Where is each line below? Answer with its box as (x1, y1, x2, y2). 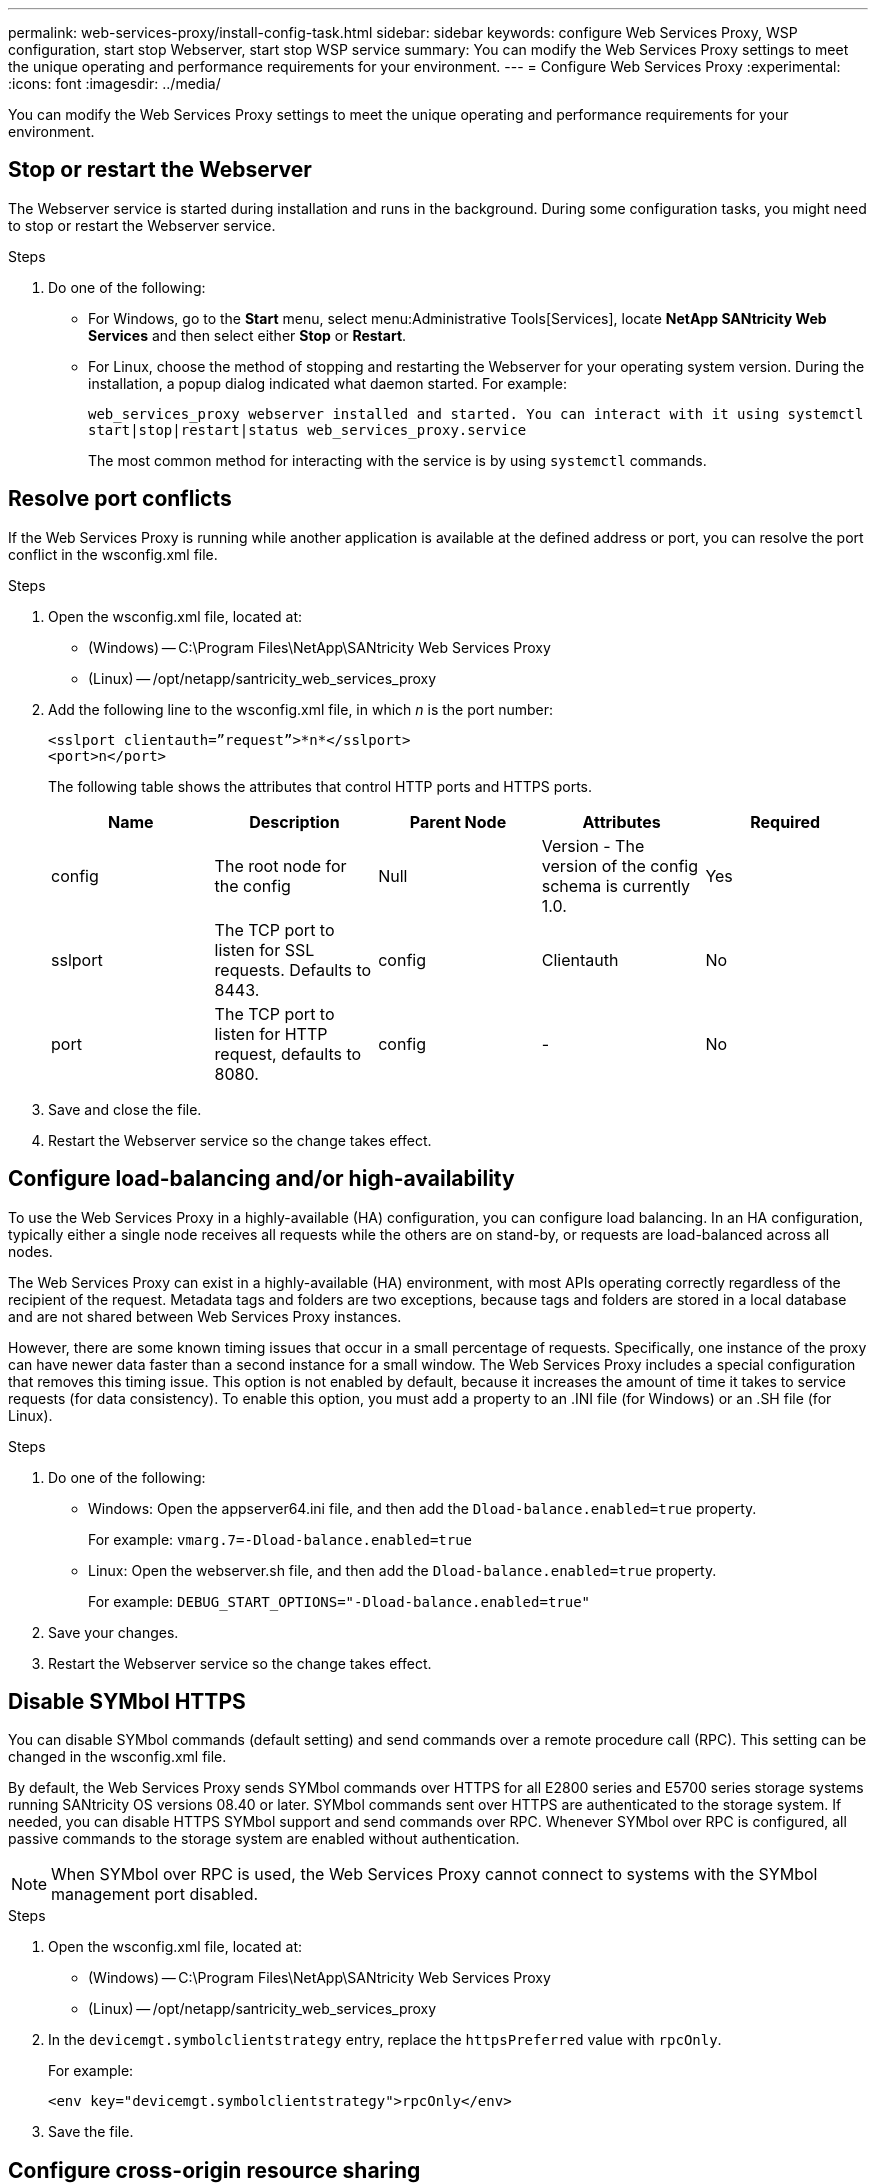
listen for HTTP (214, 1023, 328, 1044)
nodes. (8, 1242, 53, 1260)
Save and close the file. (48, 1100, 202, 1118)
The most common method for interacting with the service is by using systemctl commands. (88, 451, 707, 469)
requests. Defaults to (214, 959, 372, 980)
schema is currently (541, 875, 691, 896)
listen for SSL (214, 939, 315, 960)
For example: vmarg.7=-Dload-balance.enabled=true (88, 1530, 473, 1548)
